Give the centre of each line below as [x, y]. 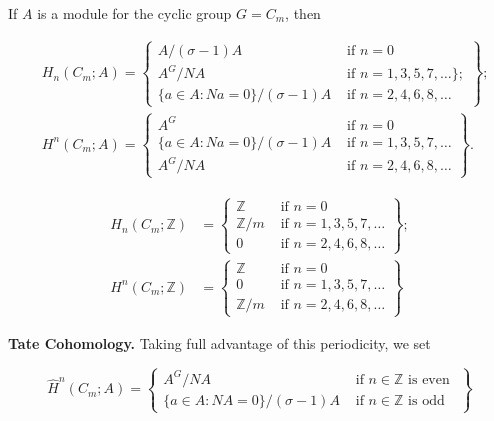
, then [303, 13]
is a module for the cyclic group [134, 13]
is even [429, 379]
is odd [426, 400]
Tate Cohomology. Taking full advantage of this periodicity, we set [219, 342]
